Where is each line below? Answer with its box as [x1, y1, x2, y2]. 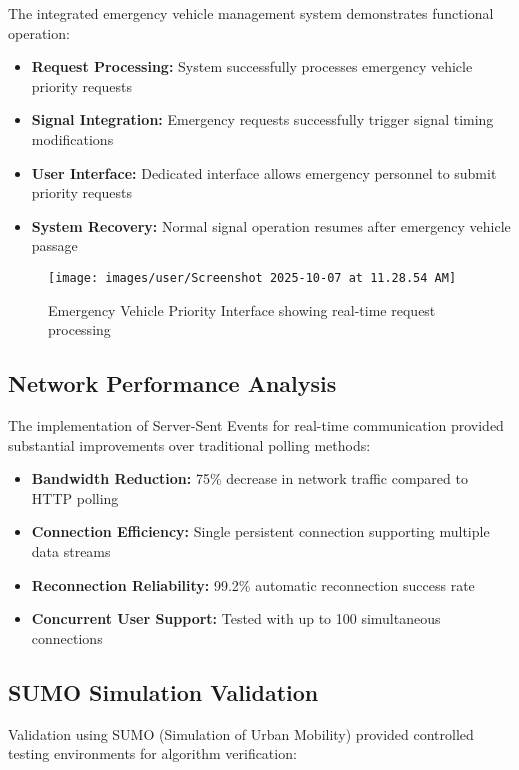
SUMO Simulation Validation [8, 676, 319, 707]
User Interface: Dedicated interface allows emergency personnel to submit [31, 162, 497, 183]
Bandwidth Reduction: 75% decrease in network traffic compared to [31, 468, 468, 489]
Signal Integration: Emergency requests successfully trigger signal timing [31, 109, 494, 130]
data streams [31, 540, 111, 561]
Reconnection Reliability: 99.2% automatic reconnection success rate [31, 574, 475, 595]
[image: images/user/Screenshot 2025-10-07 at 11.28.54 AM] [48, 270, 457, 285]
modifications [31, 128, 114, 149]
